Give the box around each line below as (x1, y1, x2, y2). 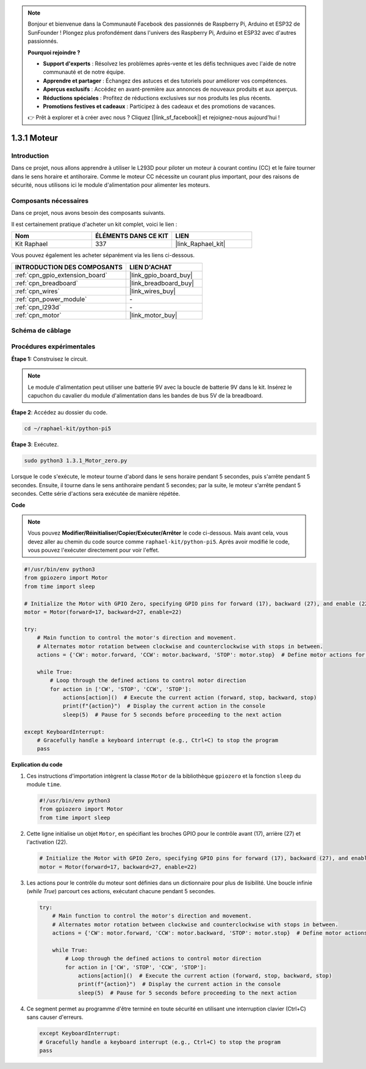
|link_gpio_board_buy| (129, 270, 193, 279)
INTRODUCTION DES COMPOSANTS (15, 263, 123, 271)
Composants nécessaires (11, 197, 88, 205)
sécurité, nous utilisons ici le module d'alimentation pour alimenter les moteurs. (11, 181, 210, 189)
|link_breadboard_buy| (129, 278, 195, 287)
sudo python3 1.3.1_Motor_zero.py (24, 457, 127, 464)
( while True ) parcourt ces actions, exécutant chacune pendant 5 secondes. (26, 887, 216, 894)
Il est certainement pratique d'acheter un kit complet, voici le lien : (11, 220, 178, 228)
